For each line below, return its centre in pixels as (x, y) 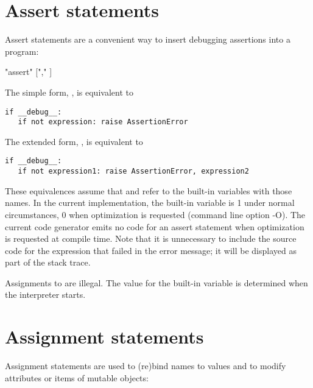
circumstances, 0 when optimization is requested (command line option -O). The (155, 214)
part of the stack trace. (48, 262)
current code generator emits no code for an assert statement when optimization (155, 226)
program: (22, 51)
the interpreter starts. (45, 295)
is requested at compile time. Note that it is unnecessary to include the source (151, 238)
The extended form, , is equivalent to (74, 141)
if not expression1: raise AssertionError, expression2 (133, 171)
